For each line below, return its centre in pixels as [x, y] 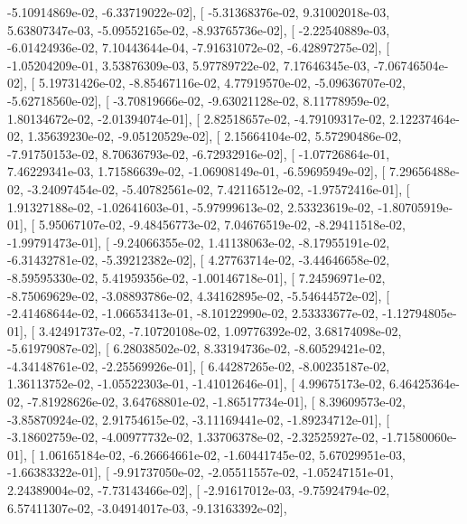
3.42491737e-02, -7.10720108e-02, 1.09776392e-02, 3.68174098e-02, [220, 330]
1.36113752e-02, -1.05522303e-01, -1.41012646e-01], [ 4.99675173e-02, [196, 384]
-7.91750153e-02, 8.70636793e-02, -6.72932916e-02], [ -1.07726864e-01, [199, 153]
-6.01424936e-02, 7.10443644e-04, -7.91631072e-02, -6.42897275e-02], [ [199, 47]
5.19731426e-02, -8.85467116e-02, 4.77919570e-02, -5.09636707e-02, [222, 83]
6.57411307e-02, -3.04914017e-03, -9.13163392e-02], [147, 507]
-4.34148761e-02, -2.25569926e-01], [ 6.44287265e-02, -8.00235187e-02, [199, 365]
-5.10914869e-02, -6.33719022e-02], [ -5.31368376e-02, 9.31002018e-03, [199, 12]
